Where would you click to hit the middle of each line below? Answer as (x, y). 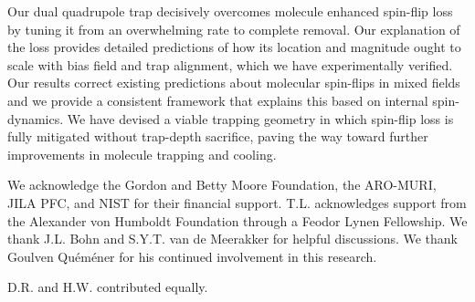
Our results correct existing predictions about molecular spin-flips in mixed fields (234, 83)
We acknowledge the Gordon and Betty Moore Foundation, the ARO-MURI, (222, 185)
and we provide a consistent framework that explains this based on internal (218, 100)
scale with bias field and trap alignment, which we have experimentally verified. (230, 64)
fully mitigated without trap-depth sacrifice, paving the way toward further (218, 136)
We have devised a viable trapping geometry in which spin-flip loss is (260, 118)
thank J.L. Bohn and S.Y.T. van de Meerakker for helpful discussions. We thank (233, 239)
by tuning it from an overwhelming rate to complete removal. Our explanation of (234, 29)
